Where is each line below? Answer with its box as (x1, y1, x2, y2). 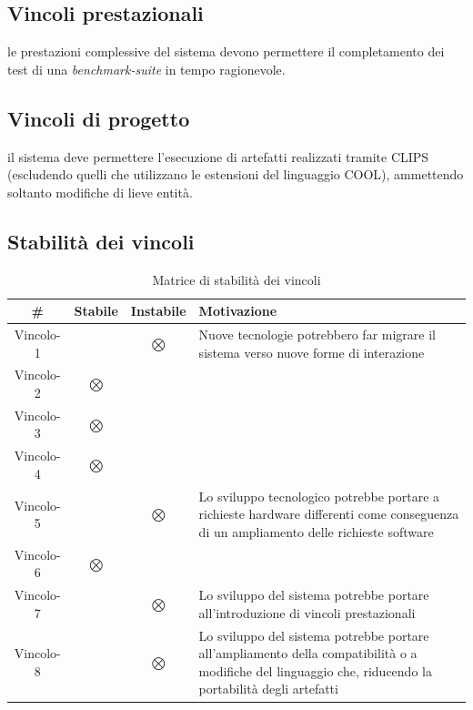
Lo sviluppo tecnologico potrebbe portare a (198, 486, 440, 505)
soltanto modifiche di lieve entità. (7, 182, 193, 201)
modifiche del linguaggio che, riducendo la (198, 661, 432, 680)
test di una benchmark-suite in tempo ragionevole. (7, 59, 286, 78)
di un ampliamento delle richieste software (198, 522, 434, 541)
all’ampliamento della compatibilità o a (198, 644, 418, 663)
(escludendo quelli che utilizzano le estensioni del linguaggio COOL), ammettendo (7, 165, 464, 184)
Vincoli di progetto (7, 104, 190, 132)
